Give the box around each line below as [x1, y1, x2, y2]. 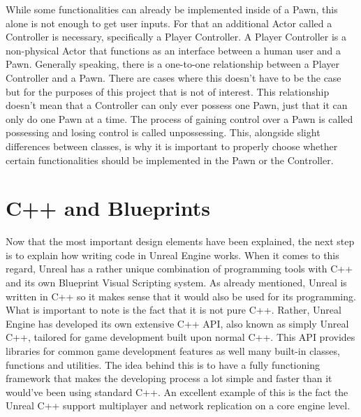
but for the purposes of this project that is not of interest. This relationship [6, 84, 330, 98]
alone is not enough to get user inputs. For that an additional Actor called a [6, 15, 332, 30]
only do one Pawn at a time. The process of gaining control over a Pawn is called [6, 111, 353, 126]
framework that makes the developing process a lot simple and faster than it [6, 371, 332, 386]
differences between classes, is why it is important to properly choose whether [6, 138, 338, 153]
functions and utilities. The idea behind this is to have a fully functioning [6, 357, 320, 372]
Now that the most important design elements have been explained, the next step [6, 234, 355, 249]
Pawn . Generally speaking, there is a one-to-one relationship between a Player [6, 57, 340, 71]
